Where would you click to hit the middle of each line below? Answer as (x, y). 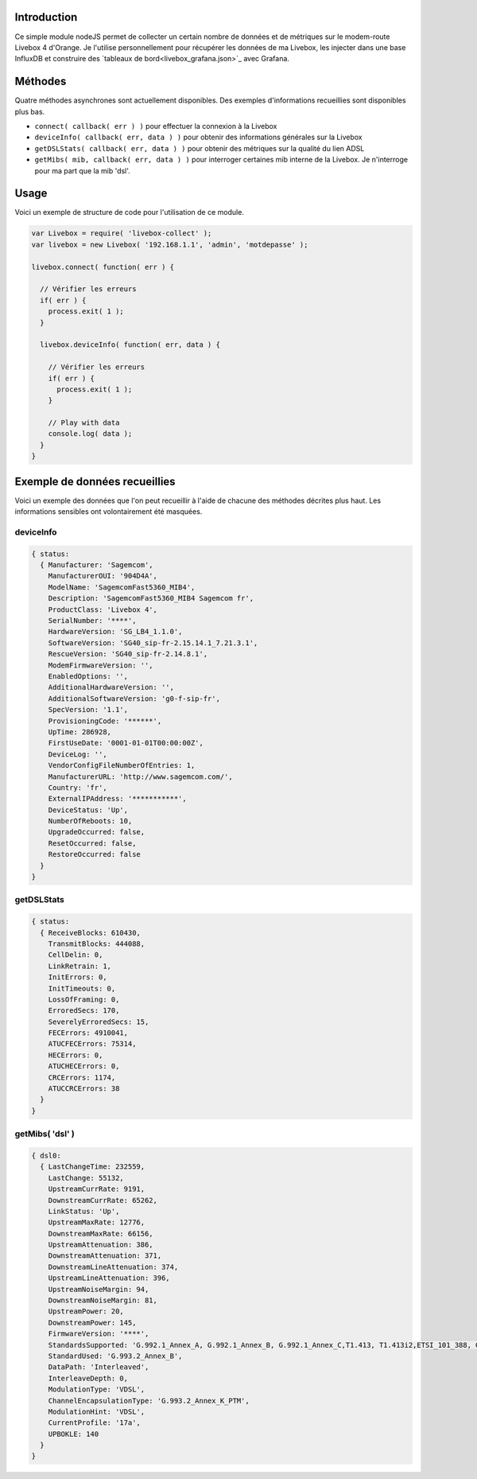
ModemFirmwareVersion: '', (101, 665)
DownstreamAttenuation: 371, (105, 1256)
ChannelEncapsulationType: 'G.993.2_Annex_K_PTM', (149, 1401)
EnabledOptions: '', (88, 676)
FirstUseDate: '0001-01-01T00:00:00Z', (126, 743)
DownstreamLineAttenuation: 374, (113, 1267)
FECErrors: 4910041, (88, 1033)
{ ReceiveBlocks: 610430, (90, 932)
